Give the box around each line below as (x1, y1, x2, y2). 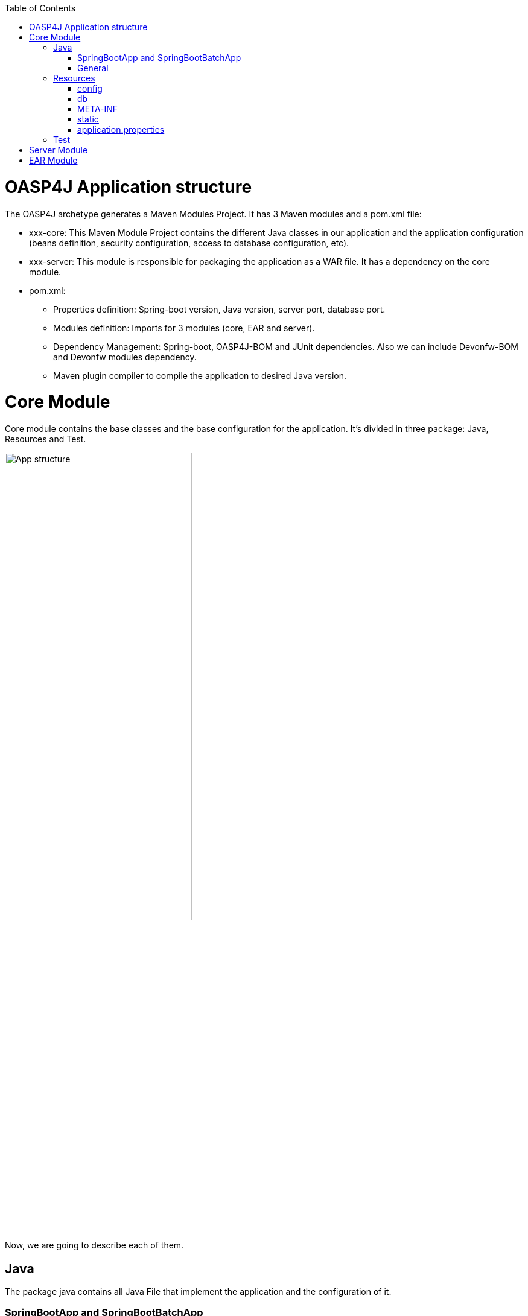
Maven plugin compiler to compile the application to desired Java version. (53, 370, 347, 381)
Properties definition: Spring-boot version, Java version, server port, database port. (53, 304, 386, 314)
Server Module (29, 145, 88, 155)
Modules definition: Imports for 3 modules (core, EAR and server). (53, 322, 315, 333)
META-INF (77, 104, 118, 114)
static (77, 114, 99, 124)
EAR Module (29, 155, 78, 165)
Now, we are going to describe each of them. (5, 1240, 184, 1251)
